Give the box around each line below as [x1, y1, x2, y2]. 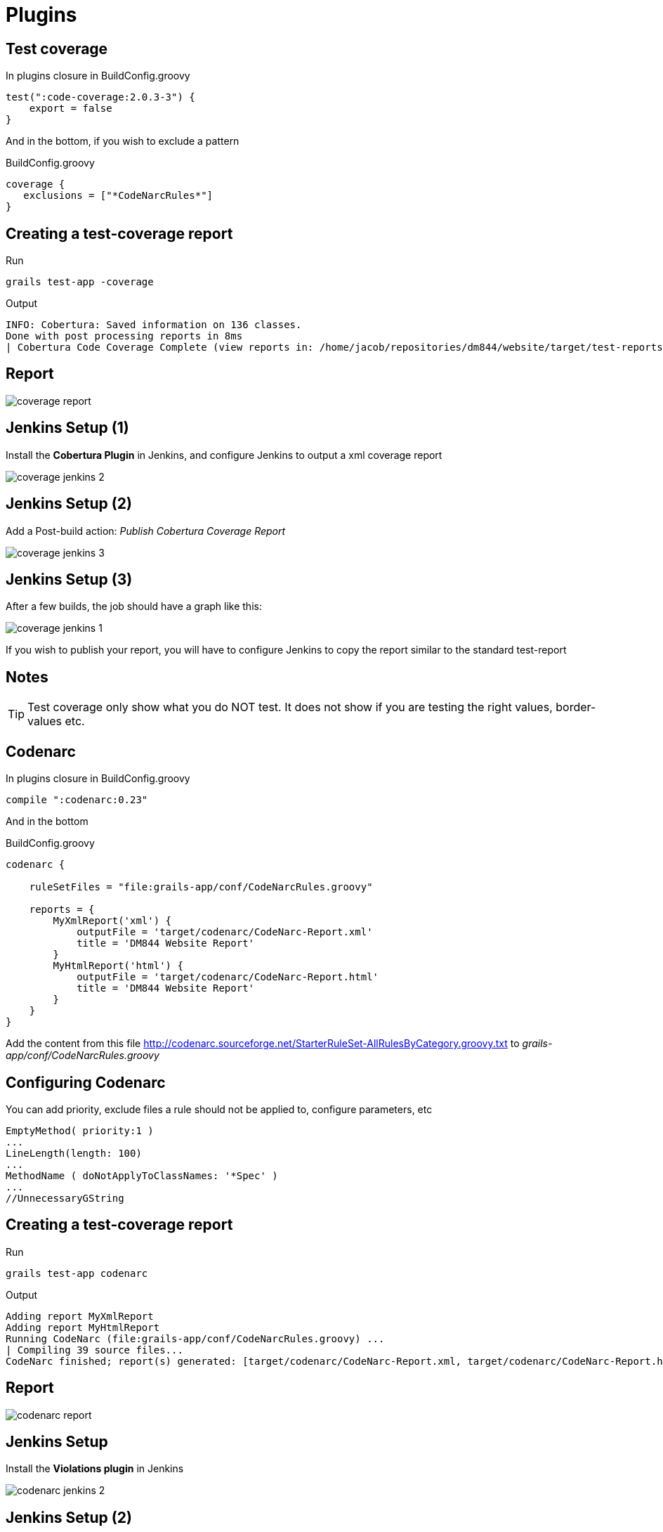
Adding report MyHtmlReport [6, 1321, 160, 1333]
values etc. [27, 714, 85, 729]
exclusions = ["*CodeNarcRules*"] [23, 190, 214, 202]
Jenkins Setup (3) [6, 570, 133, 588]
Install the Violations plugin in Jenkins [6, 1462, 184, 1475]
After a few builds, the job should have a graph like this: [6, 600, 262, 613]
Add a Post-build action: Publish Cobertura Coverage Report [6, 524, 286, 537]
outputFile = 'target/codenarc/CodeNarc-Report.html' [77, 971, 379, 983]
